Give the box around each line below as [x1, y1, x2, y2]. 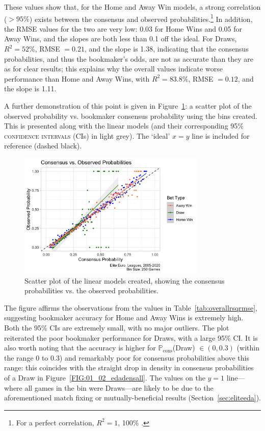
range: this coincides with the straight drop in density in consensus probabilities [4, 362, 254, 373]
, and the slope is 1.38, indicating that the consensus [84, 43, 249, 54]
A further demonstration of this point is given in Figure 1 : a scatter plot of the [4, 100, 252, 111]
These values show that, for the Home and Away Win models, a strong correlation [4, 2, 261, 12]
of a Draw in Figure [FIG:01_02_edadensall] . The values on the [4, 372, 205, 383]
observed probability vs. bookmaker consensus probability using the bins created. [4, 110, 257, 121]
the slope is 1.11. [4, 83, 57, 94]
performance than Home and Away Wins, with [4, 73, 150, 84]
